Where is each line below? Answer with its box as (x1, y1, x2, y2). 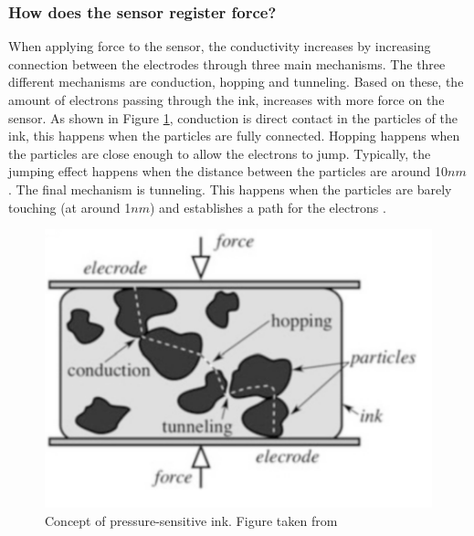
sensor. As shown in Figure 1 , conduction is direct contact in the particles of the (8, 108, 458, 127)
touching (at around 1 (8, 197, 132, 216)
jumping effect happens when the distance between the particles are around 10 (8, 162, 448, 181)
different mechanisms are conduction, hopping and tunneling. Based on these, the (8, 72, 464, 91)
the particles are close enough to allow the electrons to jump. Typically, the (8, 143, 431, 163)
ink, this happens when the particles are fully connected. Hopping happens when (8, 126, 460, 145)
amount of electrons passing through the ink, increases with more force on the (8, 90, 445, 109)
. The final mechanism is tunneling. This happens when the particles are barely (8, 179, 452, 198)
